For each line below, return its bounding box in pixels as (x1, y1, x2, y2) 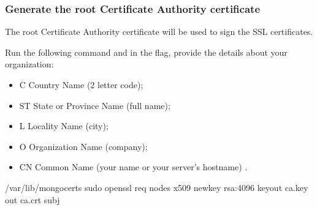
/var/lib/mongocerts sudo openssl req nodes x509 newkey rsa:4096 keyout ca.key (5, 181, 308, 193)
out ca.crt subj (5, 193, 60, 206)
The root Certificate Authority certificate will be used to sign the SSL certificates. (5, 25, 313, 38)
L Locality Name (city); (19, 119, 109, 132)
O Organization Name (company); (19, 140, 148, 152)
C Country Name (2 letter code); (19, 78, 143, 91)
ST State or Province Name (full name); (19, 99, 170, 111)
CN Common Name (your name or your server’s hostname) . (19, 160, 248, 173)
